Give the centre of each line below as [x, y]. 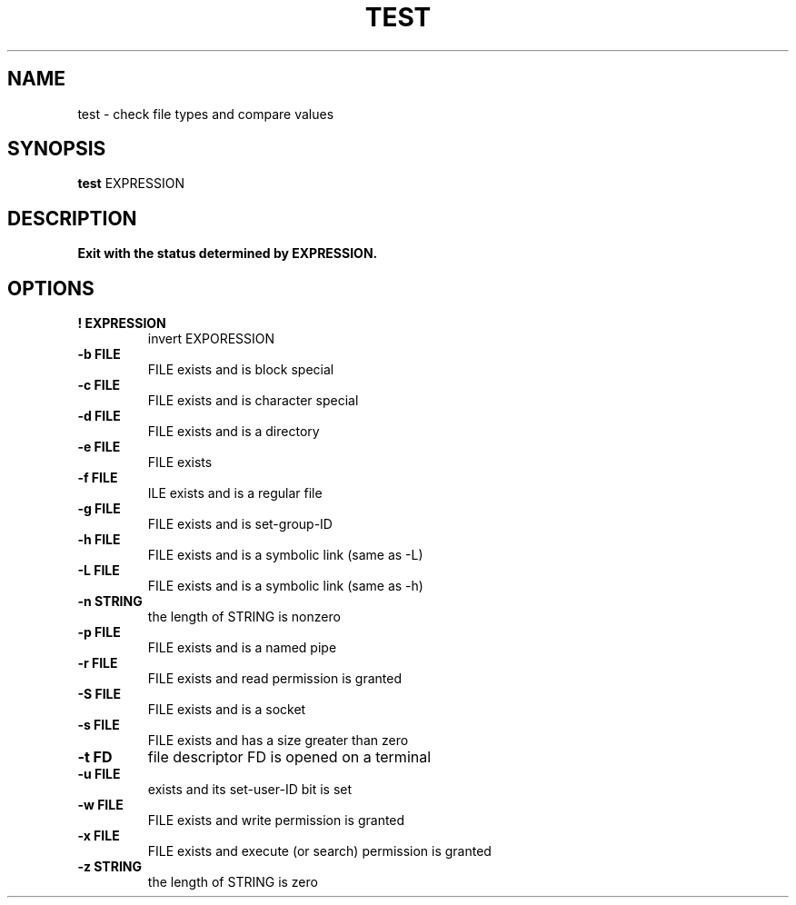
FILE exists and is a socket [227, 710]
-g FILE [99, 509]
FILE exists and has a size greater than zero [278, 741]
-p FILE [99, 632]
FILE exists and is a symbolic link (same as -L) [285, 555]
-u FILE [99, 774]
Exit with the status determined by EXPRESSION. [228, 254]
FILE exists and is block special [241, 370]
